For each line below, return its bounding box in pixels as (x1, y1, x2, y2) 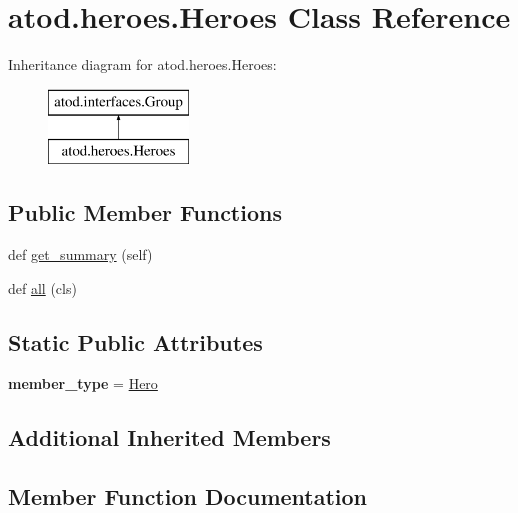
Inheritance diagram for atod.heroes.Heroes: (8, 54, 277, 75)
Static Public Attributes (8, 326, 263, 357)
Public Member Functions (8, 197, 282, 228)
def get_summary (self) (8, 244, 153, 265)
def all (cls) (8, 277, 77, 298)
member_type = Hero (8, 373, 158, 394)
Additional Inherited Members (8, 422, 331, 453)
